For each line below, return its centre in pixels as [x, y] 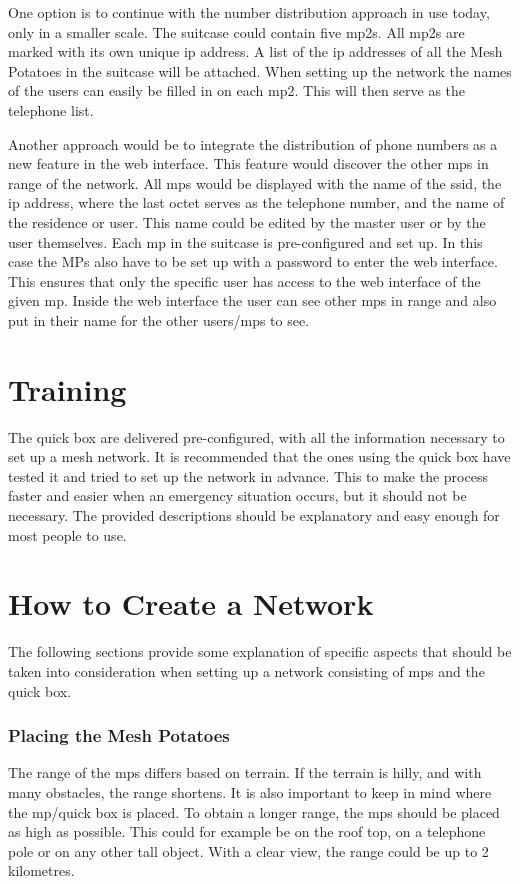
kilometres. [41, 870]
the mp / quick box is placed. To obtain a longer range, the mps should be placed [254, 811]
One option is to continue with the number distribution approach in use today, [249, 12]
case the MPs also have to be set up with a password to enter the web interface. [253, 261]
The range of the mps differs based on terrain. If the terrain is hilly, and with [245, 772]
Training [67, 388]
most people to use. [67, 534]
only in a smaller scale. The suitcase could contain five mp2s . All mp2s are [236, 31]
